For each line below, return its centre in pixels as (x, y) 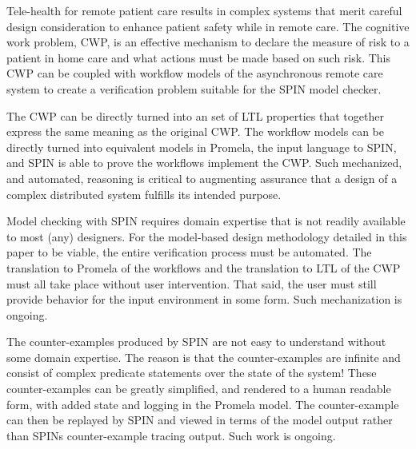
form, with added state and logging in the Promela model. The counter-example (203, 404)
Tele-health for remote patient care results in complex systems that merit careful (204, 10)
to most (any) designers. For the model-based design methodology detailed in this (207, 236)
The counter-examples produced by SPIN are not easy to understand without (196, 342)
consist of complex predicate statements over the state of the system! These (192, 373)
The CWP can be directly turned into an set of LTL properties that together (195, 115)
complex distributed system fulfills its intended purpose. (144, 194)
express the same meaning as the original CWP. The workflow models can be (195, 131)
